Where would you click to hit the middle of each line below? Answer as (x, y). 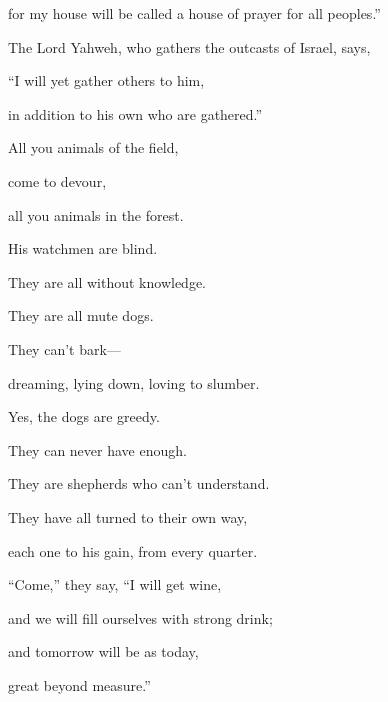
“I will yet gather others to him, (106, 80)
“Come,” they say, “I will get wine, (115, 584)
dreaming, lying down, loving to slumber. (134, 382)
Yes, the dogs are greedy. (84, 416)
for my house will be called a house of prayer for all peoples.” (194, 13)
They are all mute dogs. (81, 315)
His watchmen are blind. (83, 248)
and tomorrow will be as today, (103, 651)
